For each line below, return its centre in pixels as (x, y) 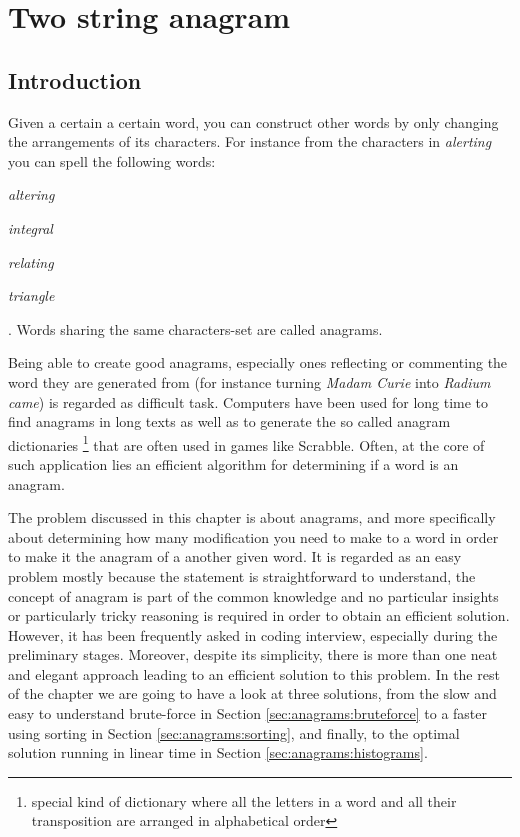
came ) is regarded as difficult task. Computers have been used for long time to (248, 401)
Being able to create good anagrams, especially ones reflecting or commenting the (258, 362)
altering (31, 194)
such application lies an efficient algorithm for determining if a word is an (233, 463)
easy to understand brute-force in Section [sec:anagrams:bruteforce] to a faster (248, 713)
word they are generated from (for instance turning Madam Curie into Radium (249, 381)
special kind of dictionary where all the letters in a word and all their (244, 800)
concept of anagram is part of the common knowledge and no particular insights (253, 595)
